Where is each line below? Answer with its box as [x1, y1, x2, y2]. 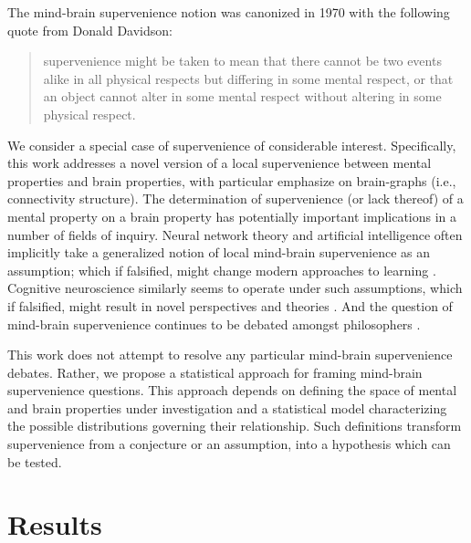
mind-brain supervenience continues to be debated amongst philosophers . [7, 314, 421, 333]
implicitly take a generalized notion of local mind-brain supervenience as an [7, 243, 431, 262]
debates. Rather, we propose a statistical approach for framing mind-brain [7, 362, 423, 381]
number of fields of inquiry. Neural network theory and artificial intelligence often [7, 225, 463, 244]
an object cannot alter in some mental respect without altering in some [43, 87, 442, 106]
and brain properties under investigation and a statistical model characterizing [7, 398, 447, 417]
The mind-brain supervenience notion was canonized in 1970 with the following [7, 3, 450, 21]
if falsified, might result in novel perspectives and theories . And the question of [7, 296, 453, 315]
